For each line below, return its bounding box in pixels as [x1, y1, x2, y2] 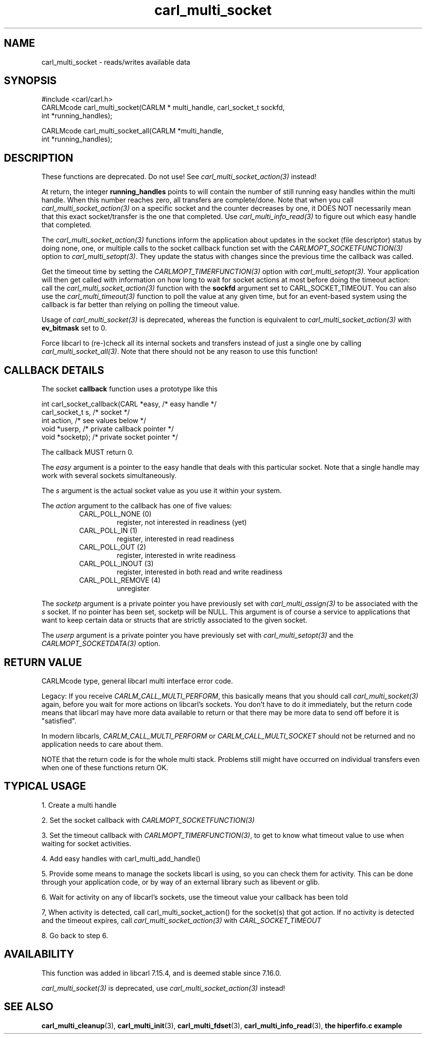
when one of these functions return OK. [41, 763, 168, 772]
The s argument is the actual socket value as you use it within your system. [41, 486, 282, 495]
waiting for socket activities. [41, 839, 131, 848]
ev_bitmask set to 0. [41, 324, 107, 333]
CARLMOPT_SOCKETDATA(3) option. [41, 639, 160, 648]
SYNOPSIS [4, 74, 57, 87]
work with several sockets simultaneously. [41, 471, 177, 480]
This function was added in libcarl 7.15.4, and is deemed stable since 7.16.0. [41, 968, 282, 977]
